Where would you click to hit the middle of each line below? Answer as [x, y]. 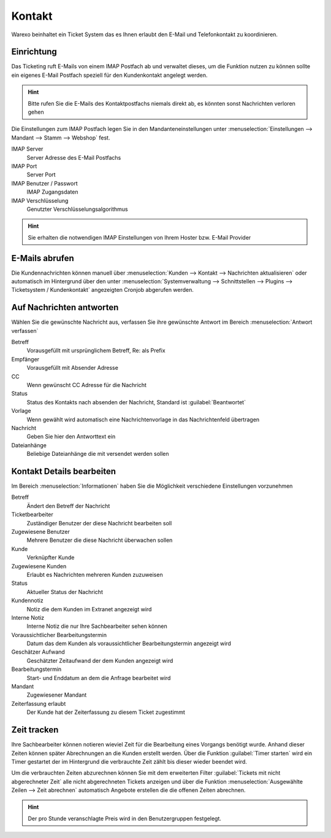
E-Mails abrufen [43, 258]
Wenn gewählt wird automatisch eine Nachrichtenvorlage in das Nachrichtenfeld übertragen [143, 419]
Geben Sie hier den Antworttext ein [71, 437]
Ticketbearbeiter [32, 515]
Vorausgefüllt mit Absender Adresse [73, 368]
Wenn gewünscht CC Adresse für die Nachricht [87, 385]
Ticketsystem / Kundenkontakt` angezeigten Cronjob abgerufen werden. [103, 290]
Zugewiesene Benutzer [40, 532]
